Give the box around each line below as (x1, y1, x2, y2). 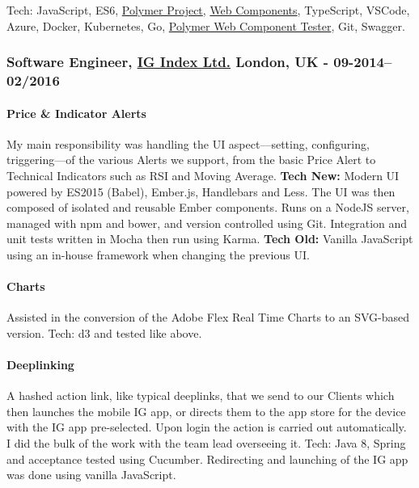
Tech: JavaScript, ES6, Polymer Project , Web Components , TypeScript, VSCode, (6, 2, 410, 18)
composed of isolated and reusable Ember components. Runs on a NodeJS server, (6, 199, 409, 216)
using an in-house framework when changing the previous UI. (6, 246, 310, 263)
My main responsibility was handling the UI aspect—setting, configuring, (6, 135, 370, 152)
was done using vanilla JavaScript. (6, 466, 176, 483)
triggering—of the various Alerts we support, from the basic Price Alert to (6, 151, 376, 168)
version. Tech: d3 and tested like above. (6, 324, 202, 341)
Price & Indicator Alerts (6, 104, 146, 121)
